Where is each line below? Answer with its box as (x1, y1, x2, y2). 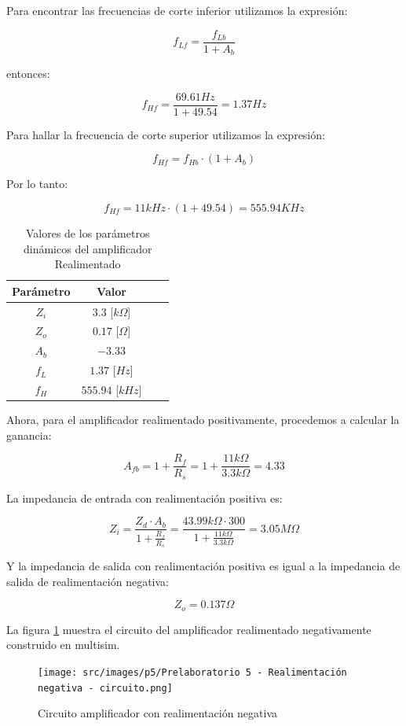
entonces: (6, 65, 50, 82)
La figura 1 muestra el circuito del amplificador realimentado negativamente (6, 621, 371, 637)
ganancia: (6, 426, 52, 443)
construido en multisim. (6, 636, 120, 653)
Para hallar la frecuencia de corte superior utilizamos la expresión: (6, 126, 325, 142)
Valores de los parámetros (25, 224, 150, 241)
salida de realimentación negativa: (6, 573, 170, 589)
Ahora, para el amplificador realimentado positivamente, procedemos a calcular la (6, 411, 400, 428)
